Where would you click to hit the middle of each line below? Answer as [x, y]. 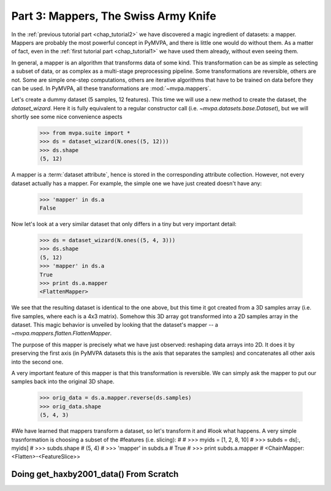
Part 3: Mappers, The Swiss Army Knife [114, 16]
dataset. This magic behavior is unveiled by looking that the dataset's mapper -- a [115, 325]
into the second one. [37, 362]
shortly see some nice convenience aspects [67, 117]
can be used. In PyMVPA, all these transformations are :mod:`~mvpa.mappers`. [111, 88]
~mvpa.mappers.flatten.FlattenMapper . [62, 333]
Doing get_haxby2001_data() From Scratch [95, 474]
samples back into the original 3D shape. [63, 382]
